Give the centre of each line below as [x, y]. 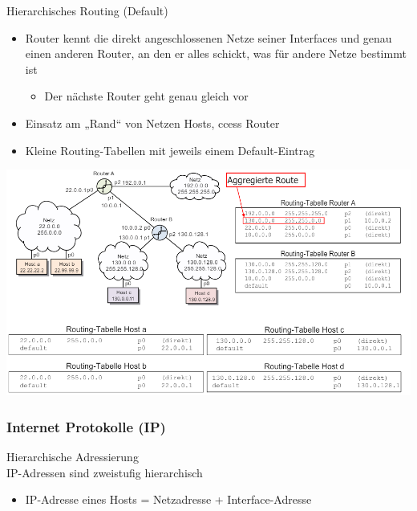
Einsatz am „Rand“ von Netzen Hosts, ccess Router [152, 123]
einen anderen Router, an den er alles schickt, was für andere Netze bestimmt [216, 53]
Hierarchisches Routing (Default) [87, 10]
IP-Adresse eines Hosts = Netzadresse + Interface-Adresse [168, 499]
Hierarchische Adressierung [73, 457]
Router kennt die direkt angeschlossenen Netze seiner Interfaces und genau [208, 37]
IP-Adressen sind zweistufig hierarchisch [105, 472]
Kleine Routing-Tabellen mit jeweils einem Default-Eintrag [170, 150]
